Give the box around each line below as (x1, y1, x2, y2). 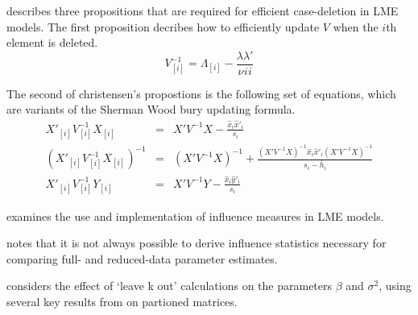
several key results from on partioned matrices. (6, 292, 238, 309)
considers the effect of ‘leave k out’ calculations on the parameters (6, 277, 333, 294)
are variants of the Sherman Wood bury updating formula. (6, 101, 296, 118)
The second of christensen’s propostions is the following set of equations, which (6, 85, 396, 102)
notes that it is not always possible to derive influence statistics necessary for (6, 234, 387, 251)
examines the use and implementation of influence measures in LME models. (6, 207, 384, 224)
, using (379, 277, 412, 294)
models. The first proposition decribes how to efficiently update (6, 18, 320, 35)
